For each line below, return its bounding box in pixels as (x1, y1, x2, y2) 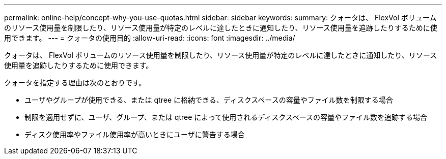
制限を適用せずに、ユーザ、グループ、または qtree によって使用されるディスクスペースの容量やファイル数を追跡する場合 (24, 113, 428, 121)
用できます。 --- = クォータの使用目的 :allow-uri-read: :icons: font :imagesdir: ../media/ (4, 34, 295, 42)
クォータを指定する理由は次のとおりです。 (4, 78, 146, 87)
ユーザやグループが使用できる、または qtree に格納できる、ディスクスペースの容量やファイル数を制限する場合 (24, 96, 393, 104)
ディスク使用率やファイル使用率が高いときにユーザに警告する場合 (24, 130, 245, 139)
